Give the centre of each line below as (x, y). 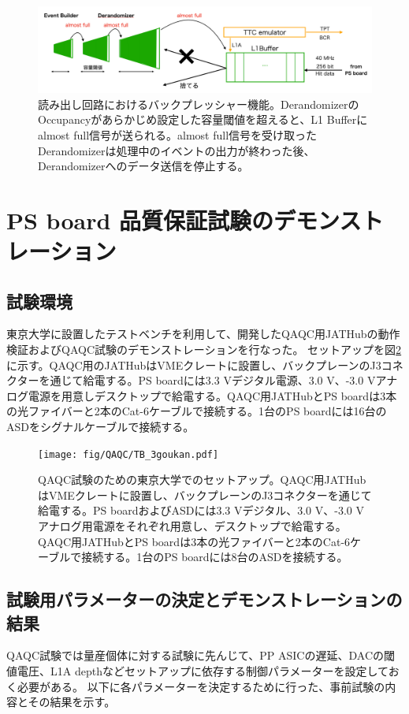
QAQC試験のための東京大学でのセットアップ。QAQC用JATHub (202, 480)
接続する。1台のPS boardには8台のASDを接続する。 (215, 557)
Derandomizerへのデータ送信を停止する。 (143, 166)
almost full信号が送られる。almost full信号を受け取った (178, 134)
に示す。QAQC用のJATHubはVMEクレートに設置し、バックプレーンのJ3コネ (205, 364)
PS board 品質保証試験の (140, 219)
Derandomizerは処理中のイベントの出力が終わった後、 (177, 150)
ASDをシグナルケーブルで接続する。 (100, 427)
